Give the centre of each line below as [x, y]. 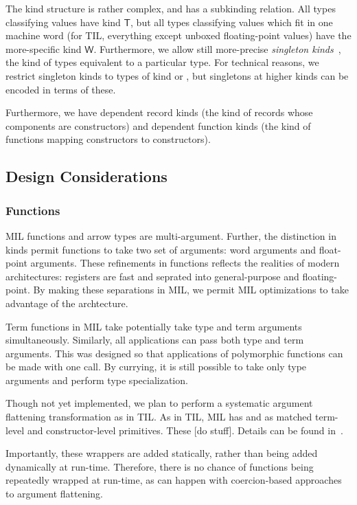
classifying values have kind [63, 22]
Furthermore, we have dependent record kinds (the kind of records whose [159, 112]
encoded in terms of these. [61, 89]
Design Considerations [87, 176]
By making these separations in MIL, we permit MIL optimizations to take [191, 290]
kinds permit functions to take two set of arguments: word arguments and [161, 249]
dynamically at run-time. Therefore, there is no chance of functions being [160, 466]
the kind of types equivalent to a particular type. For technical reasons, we [162, 62]
